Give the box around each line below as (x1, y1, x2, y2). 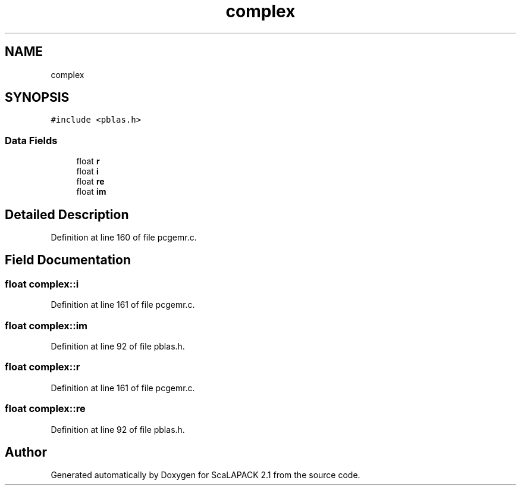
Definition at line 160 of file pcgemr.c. (51, 232, 197, 243)
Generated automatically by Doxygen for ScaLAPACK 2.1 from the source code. (51, 470, 360, 480)
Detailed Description (5, 207, 129, 222)
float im (76, 186, 106, 197)
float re (76, 176, 105, 187)
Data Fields (5, 134, 58, 146)
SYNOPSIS (5, 90, 70, 105)
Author (5, 444, 47, 460)
